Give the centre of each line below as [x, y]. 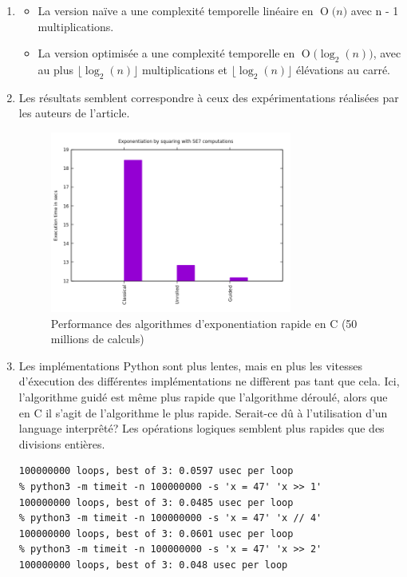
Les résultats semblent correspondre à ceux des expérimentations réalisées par [209, 97]
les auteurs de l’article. [74, 113]
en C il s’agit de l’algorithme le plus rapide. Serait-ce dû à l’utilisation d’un [203, 412]
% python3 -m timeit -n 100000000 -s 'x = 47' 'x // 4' [170, 518]
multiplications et [185, 69]
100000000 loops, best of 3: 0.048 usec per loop [153, 565]
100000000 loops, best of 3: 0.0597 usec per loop [156, 471]
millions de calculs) [97, 339]
